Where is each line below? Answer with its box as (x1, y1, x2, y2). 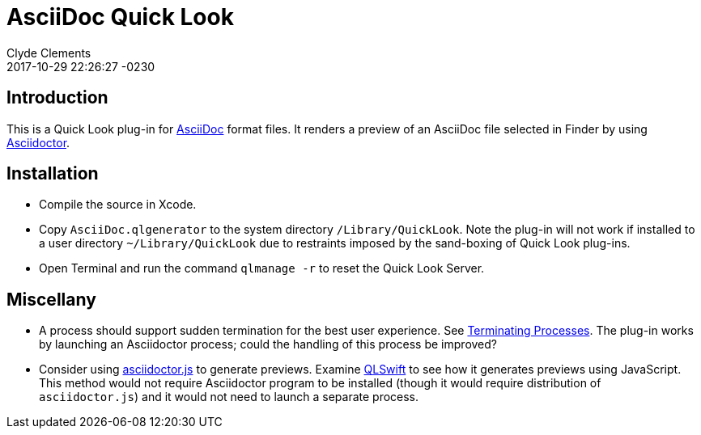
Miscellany (6, 289, 96, 310)
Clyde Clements (6, 45, 91, 60)
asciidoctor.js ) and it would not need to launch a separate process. (39, 390, 419, 404)
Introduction (6, 87, 108, 108)
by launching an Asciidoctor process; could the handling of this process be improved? (39, 337, 497, 352)
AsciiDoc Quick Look (6, 3, 234, 31)
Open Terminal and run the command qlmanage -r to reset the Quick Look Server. (39, 261, 485, 276)
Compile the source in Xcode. (39, 197, 197, 212)
